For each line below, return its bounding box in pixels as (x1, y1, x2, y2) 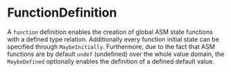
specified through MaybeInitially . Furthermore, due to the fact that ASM (7, 42, 215, 51)
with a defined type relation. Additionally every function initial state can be (7, 35, 220, 43)
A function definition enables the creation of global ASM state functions (7, 28, 214, 36)
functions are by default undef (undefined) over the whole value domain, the (7, 50, 225, 58)
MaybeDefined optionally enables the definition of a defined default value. (7, 57, 215, 65)
